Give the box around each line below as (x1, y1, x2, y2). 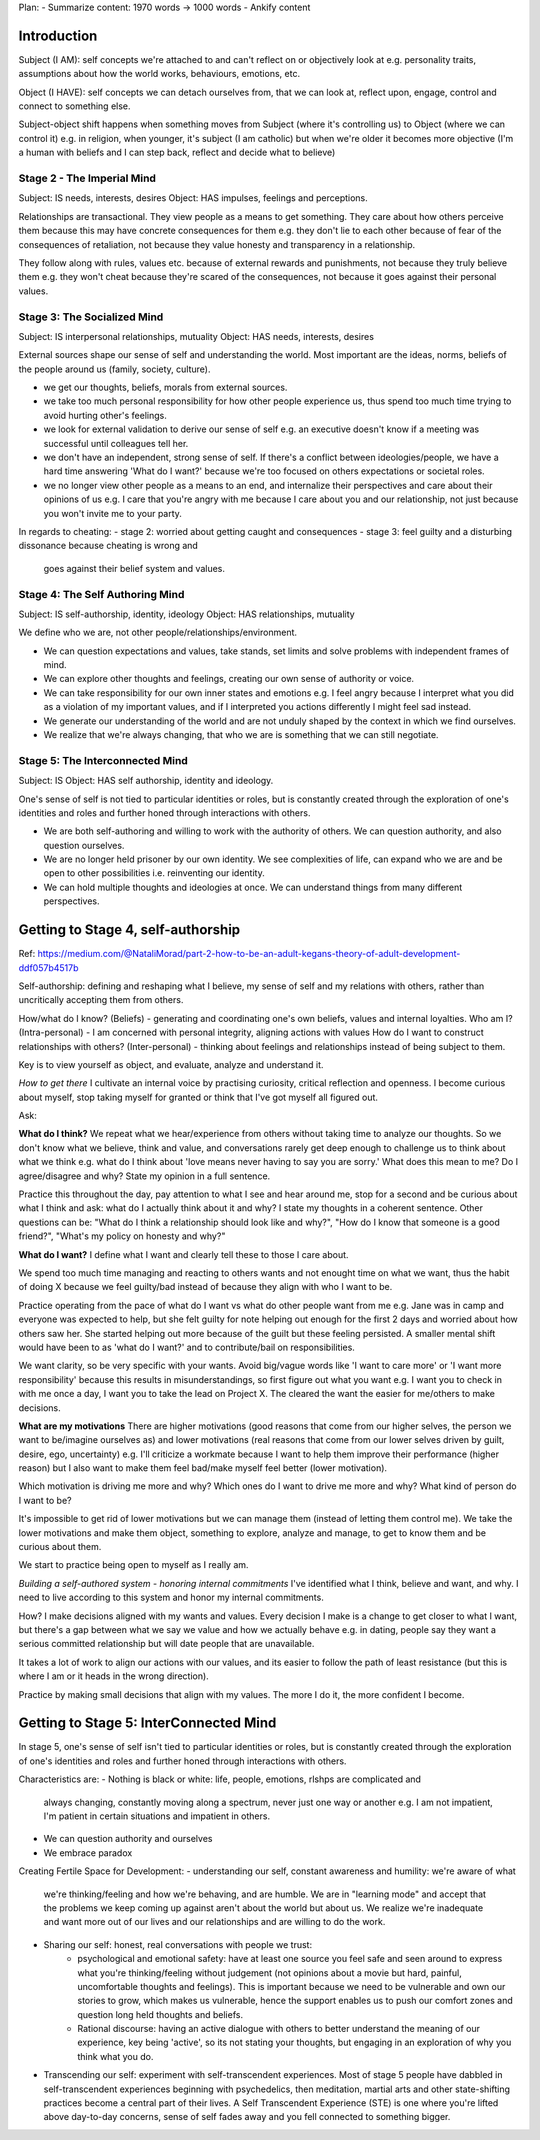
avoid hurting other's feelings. (43, 409, 167, 421)
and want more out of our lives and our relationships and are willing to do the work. (43, 1916, 386, 1928)
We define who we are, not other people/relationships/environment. (18, 626, 298, 639)
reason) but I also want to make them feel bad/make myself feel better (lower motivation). (18, 1462, 388, 1474)
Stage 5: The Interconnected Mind (18, 753, 189, 767)
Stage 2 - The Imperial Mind (18, 171, 157, 185)
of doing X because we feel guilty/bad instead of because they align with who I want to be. (18, 1281, 393, 1293)
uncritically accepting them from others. (18, 994, 184, 1006)
